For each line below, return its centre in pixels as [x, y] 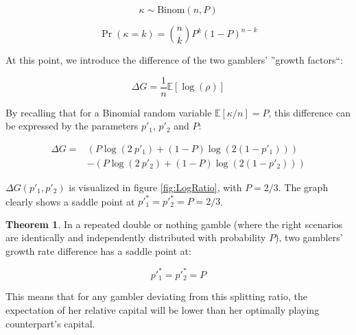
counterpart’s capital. [50, 323]
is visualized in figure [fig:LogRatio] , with [155, 187]
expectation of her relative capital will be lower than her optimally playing [163, 309]
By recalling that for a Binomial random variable [109, 112]
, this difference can [309, 112]
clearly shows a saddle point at [70, 201]
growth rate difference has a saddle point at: [98, 250]
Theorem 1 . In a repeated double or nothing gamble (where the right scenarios [174, 224]
